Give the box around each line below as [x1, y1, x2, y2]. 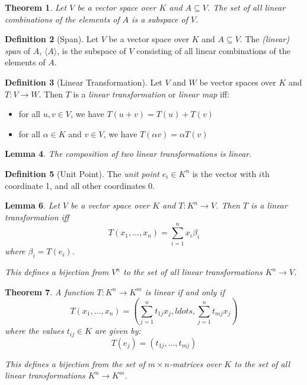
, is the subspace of [57, 44, 126, 56]
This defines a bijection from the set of [5, 357, 145, 370]
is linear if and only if [145, 285, 225, 298]
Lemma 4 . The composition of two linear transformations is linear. [5, 147, 252, 160]
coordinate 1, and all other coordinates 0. [5, 179, 155, 191]
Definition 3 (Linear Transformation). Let [5, 75, 162, 88]
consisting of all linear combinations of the [136, 44, 290, 56]
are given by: [94, 324, 141, 337]
